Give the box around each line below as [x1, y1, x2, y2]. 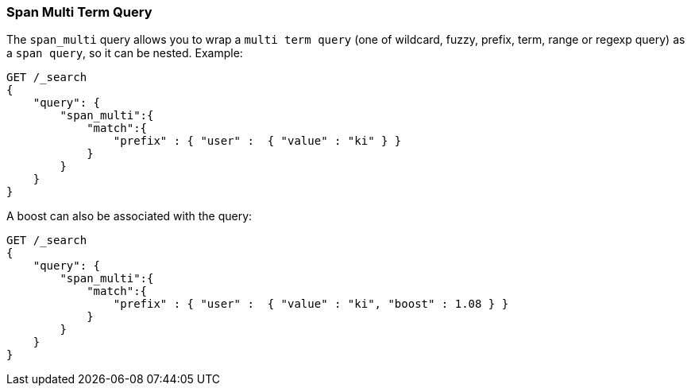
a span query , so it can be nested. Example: [6, 46, 243, 60]
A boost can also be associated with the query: [6, 209, 253, 223]
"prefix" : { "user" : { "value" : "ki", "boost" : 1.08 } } [113, 297, 509, 311]
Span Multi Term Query [6, 4, 152, 20]
